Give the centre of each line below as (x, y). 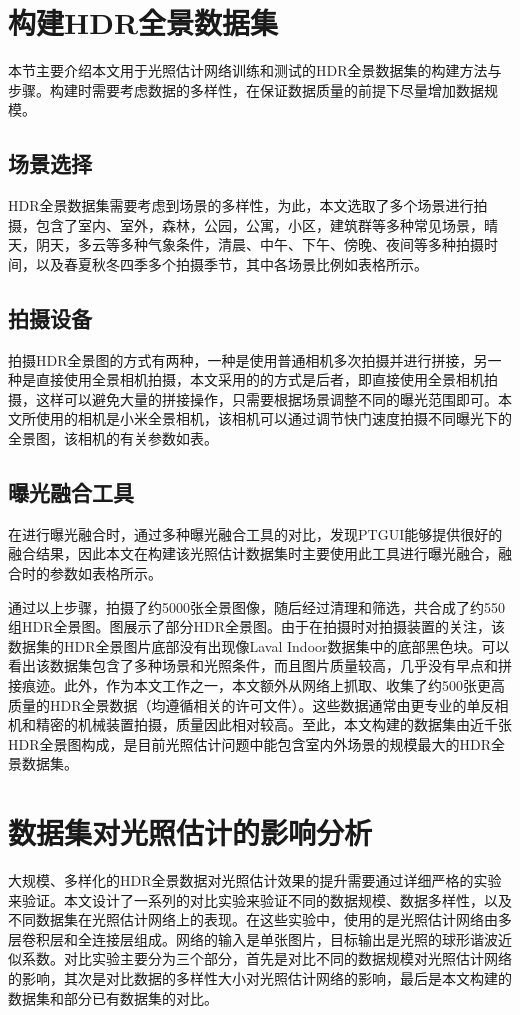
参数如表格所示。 (105, 573)
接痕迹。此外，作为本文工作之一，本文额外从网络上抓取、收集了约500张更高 (256, 685)
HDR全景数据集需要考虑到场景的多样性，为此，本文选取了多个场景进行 (241, 205)
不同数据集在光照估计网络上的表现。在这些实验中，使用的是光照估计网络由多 (260, 919)
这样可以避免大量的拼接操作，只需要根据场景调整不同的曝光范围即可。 (266, 398)
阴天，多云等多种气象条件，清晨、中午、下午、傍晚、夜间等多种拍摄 (259, 244)
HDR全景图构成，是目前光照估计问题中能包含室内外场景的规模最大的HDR (249, 743)
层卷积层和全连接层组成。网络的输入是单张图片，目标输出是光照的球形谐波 (253, 938)
